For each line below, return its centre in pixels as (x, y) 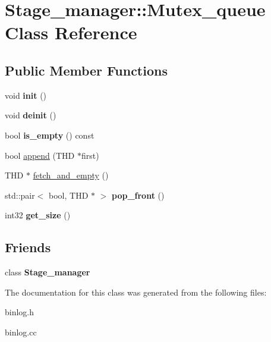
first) (90, 155)
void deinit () (31, 115)
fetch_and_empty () (71, 175)
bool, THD (69, 195)
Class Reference (71, 32)
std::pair (20, 195)
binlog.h (20, 312)
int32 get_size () (38, 215)
